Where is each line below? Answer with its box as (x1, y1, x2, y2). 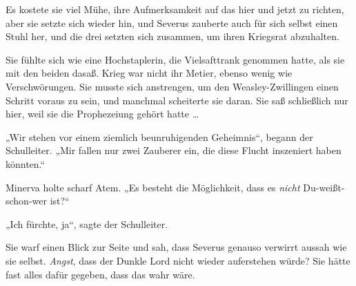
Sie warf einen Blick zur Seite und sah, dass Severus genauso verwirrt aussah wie (6, 240, 347, 254)
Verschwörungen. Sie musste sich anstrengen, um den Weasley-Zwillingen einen (6, 79, 339, 93)
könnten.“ (6, 156, 46, 171)
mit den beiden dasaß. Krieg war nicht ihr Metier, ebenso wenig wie (6, 66, 293, 80)
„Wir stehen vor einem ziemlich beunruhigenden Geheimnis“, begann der (6, 129, 313, 144)
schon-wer (6, 193, 47, 208)
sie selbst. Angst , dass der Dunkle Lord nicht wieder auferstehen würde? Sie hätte (6, 253, 350, 267)
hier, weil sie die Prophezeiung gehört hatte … (6, 106, 199, 121)
